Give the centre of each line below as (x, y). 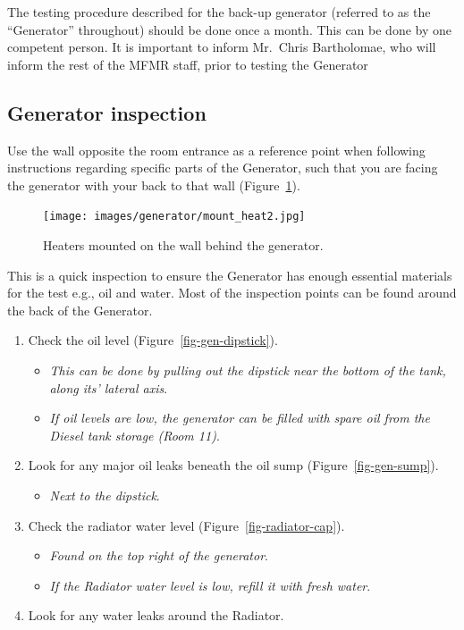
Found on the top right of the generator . (159, 555)
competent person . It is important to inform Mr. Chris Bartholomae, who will (222, 47)
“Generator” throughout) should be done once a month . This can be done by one (230, 29)
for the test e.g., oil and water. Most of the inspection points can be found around (232, 293)
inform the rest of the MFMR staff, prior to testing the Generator (188, 64)
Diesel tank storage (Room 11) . (135, 435)
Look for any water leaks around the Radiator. (156, 615)
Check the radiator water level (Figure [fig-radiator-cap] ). (186, 525)
